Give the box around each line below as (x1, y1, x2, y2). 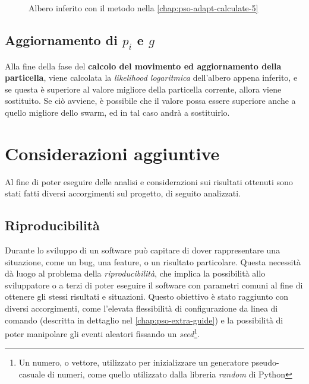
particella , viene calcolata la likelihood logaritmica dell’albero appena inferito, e (5, 71, 298, 84)
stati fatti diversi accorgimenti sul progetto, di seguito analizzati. (5, 187, 241, 199)
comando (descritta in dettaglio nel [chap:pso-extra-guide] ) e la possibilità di (5, 313, 283, 326)
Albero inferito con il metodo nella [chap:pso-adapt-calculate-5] (29, 2, 258, 14)
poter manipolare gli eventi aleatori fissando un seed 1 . (5, 326, 200, 339)
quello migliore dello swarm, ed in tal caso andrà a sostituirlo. (5, 106, 230, 118)
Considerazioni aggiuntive (5, 141, 220, 165)
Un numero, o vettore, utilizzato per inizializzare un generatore (18, 356, 249, 369)
